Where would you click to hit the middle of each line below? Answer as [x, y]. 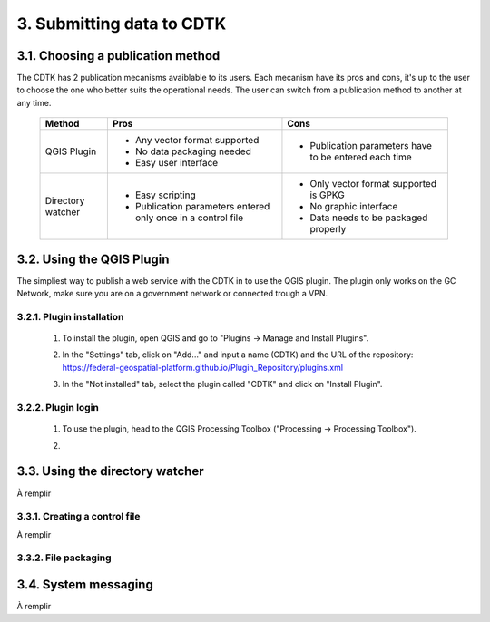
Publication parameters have [371, 146]
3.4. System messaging [85, 585]
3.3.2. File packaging [64, 558]
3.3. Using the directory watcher [110, 471]
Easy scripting [166, 195]
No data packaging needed [193, 151]
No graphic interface [354, 207]
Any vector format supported [197, 141]
